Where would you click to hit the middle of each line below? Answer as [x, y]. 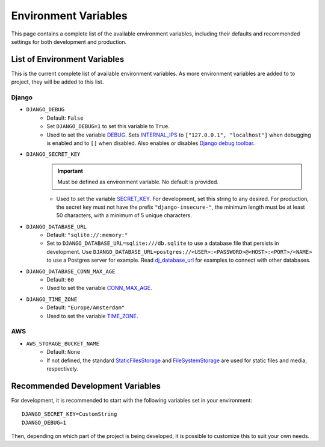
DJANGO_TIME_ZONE [52, 299]
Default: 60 [60, 280]
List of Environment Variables [68, 59]
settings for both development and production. [69, 42]
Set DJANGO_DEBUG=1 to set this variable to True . [108, 126]
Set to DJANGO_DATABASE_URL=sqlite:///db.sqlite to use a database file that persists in [163, 243]
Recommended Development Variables [86, 386]
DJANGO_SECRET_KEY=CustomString [70, 414]
